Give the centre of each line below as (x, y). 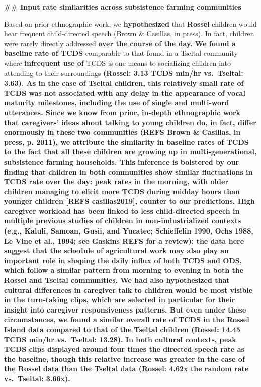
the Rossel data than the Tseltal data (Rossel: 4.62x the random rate (126, 369)
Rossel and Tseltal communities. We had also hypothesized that (117, 280)
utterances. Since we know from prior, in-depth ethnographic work (122, 112)
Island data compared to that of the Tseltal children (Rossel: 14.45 (122, 329)
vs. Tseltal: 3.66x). (37, 378)
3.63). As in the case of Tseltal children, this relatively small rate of (124, 83)
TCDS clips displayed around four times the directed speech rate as (124, 349)
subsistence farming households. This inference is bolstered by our (122, 161)
